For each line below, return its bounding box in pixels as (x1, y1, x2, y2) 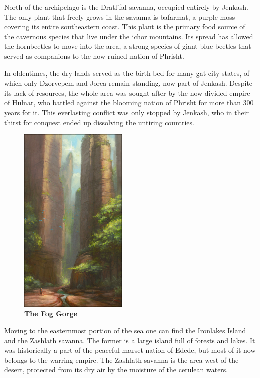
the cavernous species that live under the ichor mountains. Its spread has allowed (4, 31, 253, 41)
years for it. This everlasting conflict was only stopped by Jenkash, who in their (4, 107, 249, 117)
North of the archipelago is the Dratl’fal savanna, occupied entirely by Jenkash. (4, 2, 248, 12)
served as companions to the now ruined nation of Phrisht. (4, 50, 184, 61)
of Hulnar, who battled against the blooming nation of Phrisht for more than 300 (4, 97, 254, 108)
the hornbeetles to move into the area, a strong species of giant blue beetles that (4, 41, 251, 51)
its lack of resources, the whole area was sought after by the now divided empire (4, 87, 250, 98)
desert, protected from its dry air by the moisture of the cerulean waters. (4, 364, 228, 375)
